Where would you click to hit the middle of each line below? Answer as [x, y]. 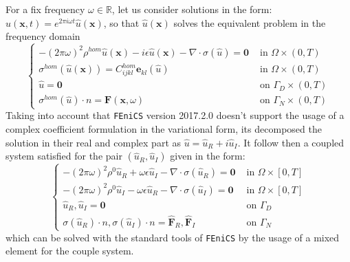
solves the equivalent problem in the [250, 22]
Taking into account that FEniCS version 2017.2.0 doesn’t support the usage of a [175, 115]
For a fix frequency [45, 9]
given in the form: [208, 156]
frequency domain [43, 36]
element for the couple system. [70, 251]
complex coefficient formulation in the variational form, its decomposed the [164, 129]
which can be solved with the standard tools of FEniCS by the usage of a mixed [173, 237]
